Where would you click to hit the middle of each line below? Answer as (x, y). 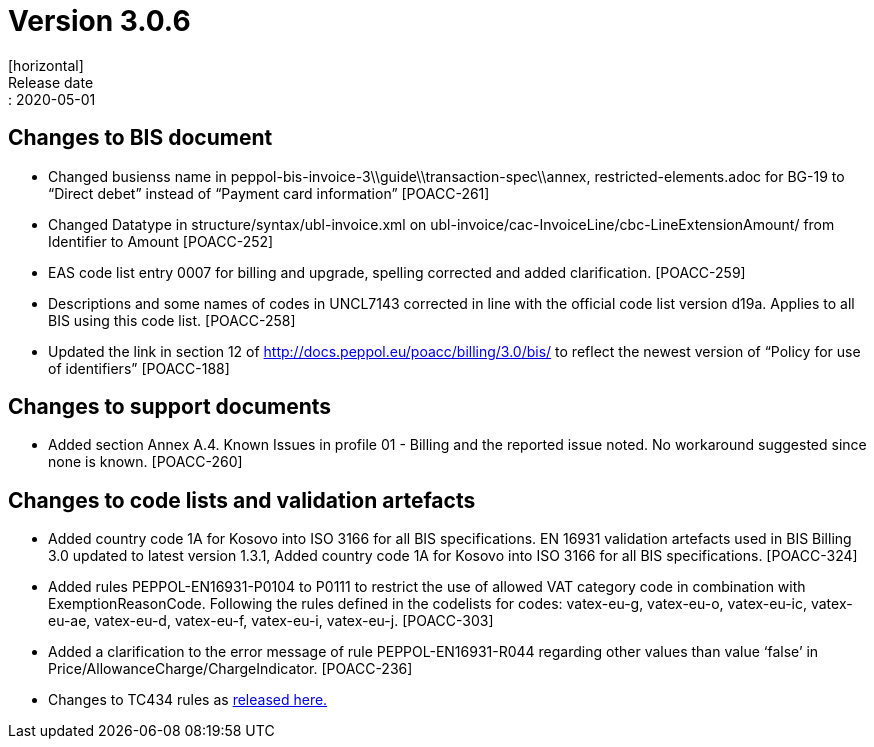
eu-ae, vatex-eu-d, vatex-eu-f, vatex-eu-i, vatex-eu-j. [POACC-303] (271, 621)
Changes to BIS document (140, 138)
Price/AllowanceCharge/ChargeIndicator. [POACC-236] (230, 669)
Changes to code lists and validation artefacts (242, 500)
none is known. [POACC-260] (145, 462)
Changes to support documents (170, 407)
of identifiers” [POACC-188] (139, 368)
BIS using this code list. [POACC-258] (172, 320)
